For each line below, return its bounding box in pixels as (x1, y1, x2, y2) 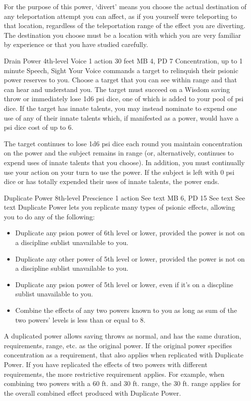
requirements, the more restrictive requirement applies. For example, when (4, 369, 225, 379)
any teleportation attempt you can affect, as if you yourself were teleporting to (4, 11, 237, 21)
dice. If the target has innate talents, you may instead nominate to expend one (4, 103, 237, 113)
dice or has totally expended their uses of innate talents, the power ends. (4, 176, 220, 186)
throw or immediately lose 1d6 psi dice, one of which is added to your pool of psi (4, 93, 244, 104)
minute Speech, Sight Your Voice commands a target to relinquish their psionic (4, 65, 238, 75)
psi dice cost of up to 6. (4, 122, 74, 132)
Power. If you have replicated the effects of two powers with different (4, 359, 207, 369)
